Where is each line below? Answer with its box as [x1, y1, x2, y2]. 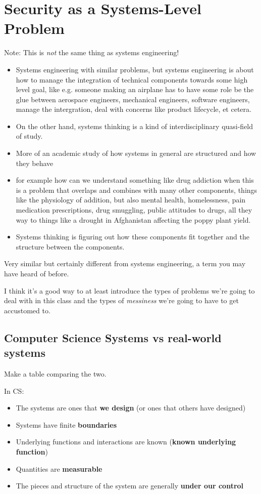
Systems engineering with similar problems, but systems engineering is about [16, 64, 254, 74]
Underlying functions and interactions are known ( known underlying [16, 436, 236, 447]
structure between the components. [16, 241, 125, 252]
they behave [16, 157, 54, 168]
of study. [16, 131, 43, 141]
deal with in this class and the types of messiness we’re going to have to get [4, 295, 239, 306]
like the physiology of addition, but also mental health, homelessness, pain [16, 194, 246, 205]
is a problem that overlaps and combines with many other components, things [16, 184, 257, 195]
